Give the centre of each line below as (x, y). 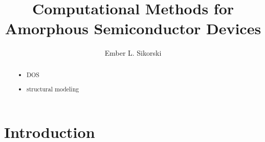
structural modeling (53, 89)
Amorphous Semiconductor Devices (133, 28)
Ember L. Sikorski (133, 53)
